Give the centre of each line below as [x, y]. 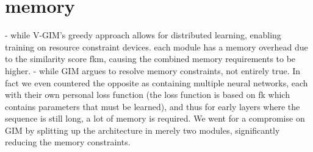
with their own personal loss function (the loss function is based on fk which [147, 95]
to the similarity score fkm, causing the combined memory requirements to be [150, 59]
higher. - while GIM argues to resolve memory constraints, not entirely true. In [153, 70]
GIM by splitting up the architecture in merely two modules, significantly [142, 130]
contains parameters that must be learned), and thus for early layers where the [153, 106]
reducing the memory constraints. [68, 142]
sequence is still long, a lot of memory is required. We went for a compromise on [155, 118]
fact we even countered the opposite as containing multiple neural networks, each [156, 82]
